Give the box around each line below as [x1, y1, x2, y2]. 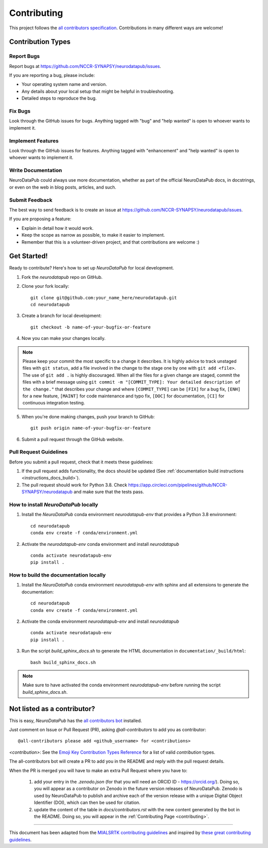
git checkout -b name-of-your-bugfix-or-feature [30, 324, 151, 330]
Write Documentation [9, 167, 62, 174]
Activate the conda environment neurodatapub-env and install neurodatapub [21, 618, 180, 624]
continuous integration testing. [22, 400, 85, 406]
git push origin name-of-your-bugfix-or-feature [30, 425, 151, 431]
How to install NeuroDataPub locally [9, 501, 99, 508]
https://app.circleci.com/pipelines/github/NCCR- [128, 482, 228, 488]
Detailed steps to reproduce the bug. [21, 95, 97, 101]
